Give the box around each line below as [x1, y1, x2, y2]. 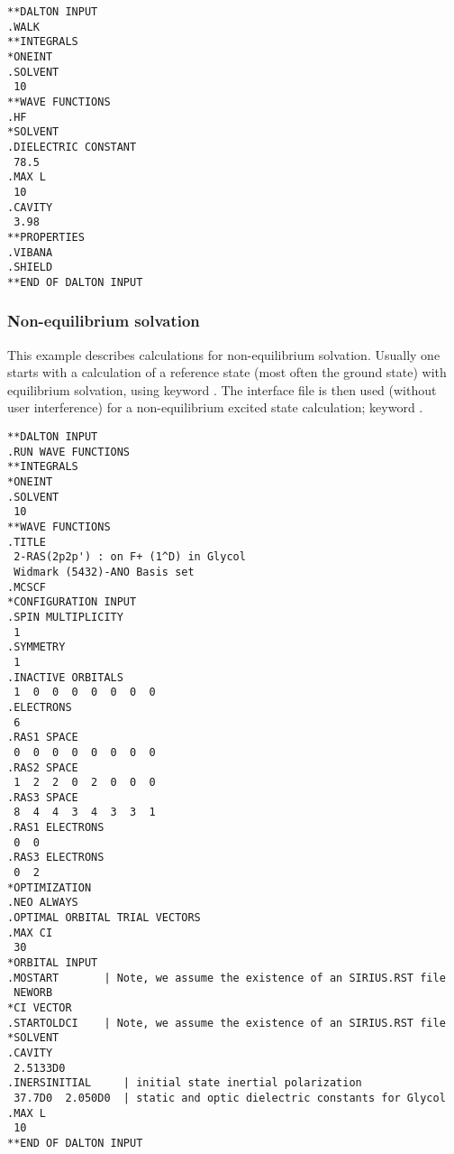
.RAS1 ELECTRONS [7, 821, 104, 835]
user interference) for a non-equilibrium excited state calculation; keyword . [7, 398, 423, 417]
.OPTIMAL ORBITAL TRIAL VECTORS [7, 911, 201, 925]
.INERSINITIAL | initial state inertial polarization [7, 1076, 362, 1090]
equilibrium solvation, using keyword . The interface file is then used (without [7, 380, 437, 399]
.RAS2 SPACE [7, 761, 78, 774]
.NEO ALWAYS [7, 896, 78, 909]
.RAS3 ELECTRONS [7, 851, 104, 864]
